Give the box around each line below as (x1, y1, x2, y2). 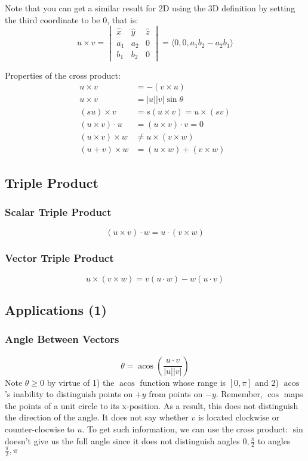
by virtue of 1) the (47, 376, 115, 388)
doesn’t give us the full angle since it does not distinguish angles (5, 434, 240, 447)
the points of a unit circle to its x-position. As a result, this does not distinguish (5, 399, 298, 412)
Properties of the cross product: (5, 69, 121, 81)
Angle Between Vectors (5, 332, 119, 346)
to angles (257, 434, 291, 447)
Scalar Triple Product (5, 205, 112, 219)
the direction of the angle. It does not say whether (5, 411, 189, 423)
